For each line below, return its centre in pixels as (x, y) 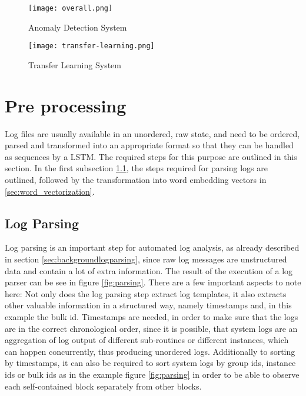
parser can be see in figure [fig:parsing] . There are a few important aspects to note (153, 282)
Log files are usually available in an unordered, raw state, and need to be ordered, (152, 133)
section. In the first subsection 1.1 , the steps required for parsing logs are (136, 168)
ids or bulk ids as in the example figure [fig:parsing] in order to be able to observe (152, 374)
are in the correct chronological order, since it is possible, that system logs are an (151, 328)
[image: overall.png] (71, 8)
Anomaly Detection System (78, 27)
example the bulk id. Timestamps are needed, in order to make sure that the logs (152, 316)
